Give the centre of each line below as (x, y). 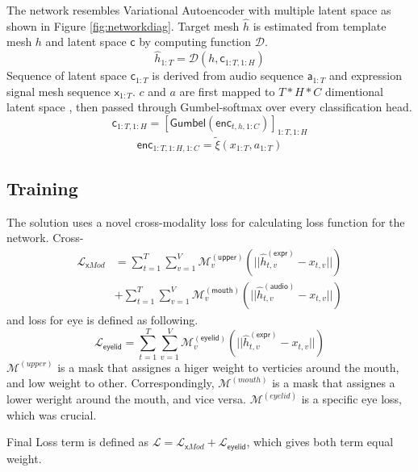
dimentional (354, 91)
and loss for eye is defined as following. (102, 319)
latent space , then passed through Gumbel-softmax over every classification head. (209, 107)
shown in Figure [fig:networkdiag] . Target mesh (123, 25)
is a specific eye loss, (351, 399)
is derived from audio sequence (228, 75)
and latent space (86, 42)
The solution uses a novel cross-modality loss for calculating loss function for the (206, 221)
